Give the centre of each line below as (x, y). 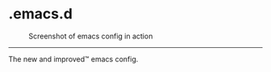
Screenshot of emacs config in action (91, 36)
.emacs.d (40, 14)
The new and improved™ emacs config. (73, 59)
